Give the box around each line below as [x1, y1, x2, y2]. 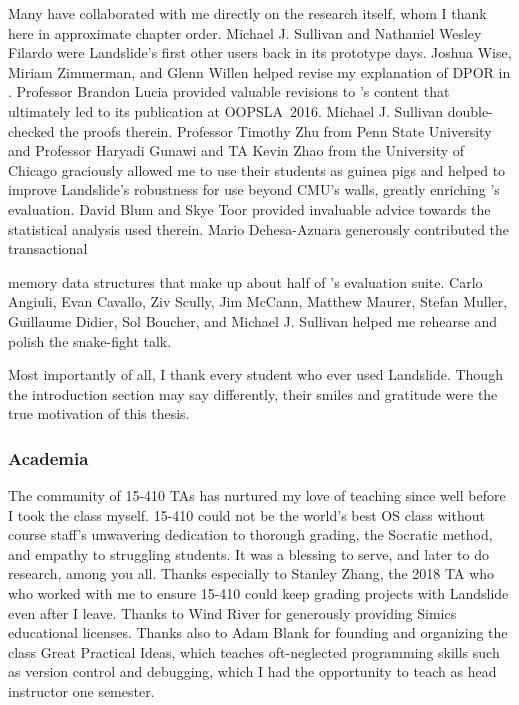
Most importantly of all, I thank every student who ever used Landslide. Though [8, 364, 503, 385]
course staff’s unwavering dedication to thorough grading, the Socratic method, [8, 524, 493, 545]
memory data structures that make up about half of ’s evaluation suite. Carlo [8, 271, 483, 292]
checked [8, 120, 55, 141]
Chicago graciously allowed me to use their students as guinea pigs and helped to [8, 159, 506, 180]
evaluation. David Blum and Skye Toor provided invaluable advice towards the [8, 198, 491, 219]
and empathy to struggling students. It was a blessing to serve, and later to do [8, 543, 489, 564]
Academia [8, 445, 89, 470]
